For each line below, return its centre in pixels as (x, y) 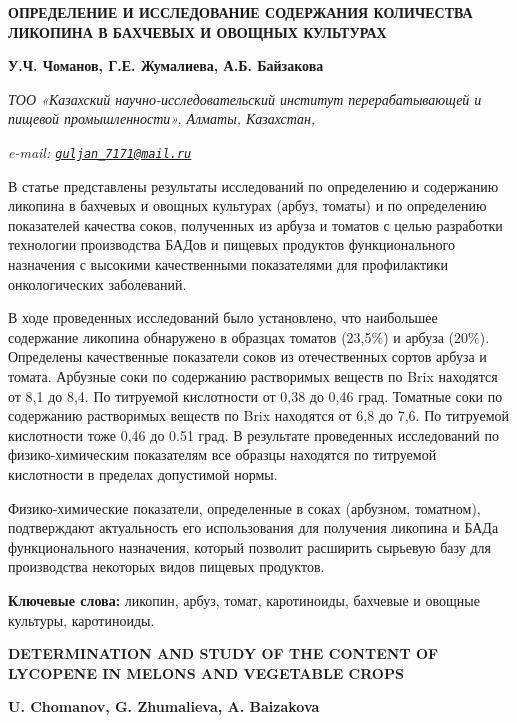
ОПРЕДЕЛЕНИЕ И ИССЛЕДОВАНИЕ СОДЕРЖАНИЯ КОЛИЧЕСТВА (240, 12)
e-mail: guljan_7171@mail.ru (100, 151)
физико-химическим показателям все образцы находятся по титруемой (222, 454)
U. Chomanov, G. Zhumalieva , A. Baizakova (164, 706)
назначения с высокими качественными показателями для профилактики (228, 264)
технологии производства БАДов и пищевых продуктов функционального (231, 244)
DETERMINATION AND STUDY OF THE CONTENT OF (223, 653)
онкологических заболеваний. (97, 283)
